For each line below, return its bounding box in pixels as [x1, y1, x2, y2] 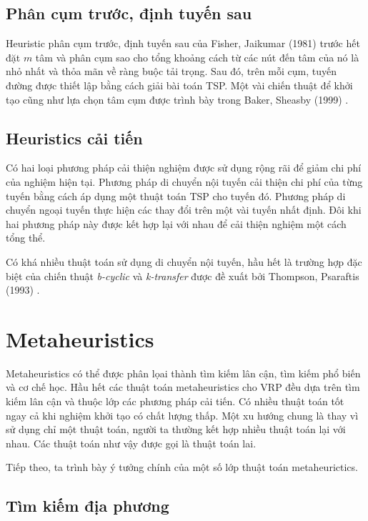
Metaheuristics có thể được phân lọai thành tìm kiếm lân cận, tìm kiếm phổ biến [6, 365, 361, 380]
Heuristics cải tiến [6, 126, 143, 149]
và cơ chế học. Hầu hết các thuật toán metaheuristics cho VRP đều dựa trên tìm [6, 379, 360, 395]
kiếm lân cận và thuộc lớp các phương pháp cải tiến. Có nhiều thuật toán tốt [6, 394, 344, 409]
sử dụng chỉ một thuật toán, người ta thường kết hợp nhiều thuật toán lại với [6, 422, 346, 437]
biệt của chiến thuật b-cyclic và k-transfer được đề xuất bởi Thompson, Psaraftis [6, 268, 359, 283]
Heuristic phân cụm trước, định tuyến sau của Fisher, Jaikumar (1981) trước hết [6, 36, 360, 51]
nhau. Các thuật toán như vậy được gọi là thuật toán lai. [6, 435, 257, 450]
